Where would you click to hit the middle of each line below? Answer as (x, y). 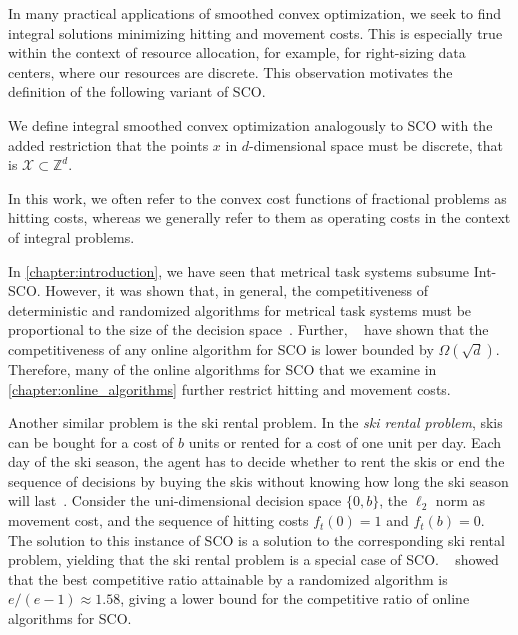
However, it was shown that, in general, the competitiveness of (236, 290)
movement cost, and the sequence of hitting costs (158, 520)
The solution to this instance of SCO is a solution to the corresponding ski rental (256, 539)
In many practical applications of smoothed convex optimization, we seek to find (254, 13)
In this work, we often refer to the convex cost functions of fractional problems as (257, 197)
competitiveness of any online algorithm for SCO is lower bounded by (221, 348)
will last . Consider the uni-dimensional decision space (175, 500)
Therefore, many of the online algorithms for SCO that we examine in (222, 368)
